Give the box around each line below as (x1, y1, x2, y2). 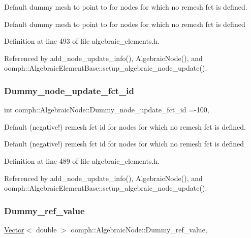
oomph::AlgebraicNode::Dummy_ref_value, (71, 224, 207, 234)
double (36, 224, 57, 234)
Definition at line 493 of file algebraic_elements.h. (4, 36, 160, 46)
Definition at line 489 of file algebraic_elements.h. (4, 155, 160, 166)
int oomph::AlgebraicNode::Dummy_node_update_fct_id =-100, (4, 104, 209, 115)
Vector (4, 224, 24, 234)
